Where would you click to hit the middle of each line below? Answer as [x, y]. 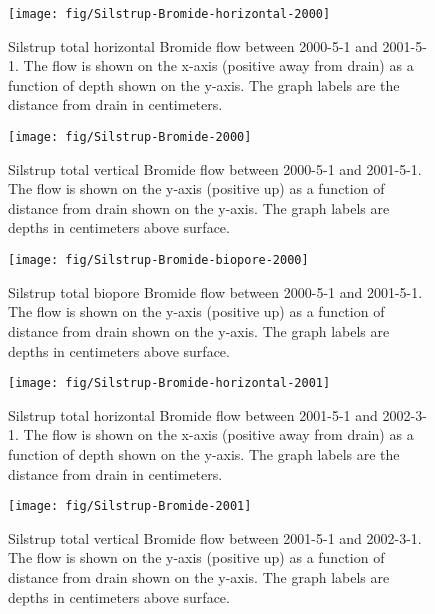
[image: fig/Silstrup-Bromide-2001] [130, 506]
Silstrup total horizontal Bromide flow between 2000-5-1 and [193, 45]
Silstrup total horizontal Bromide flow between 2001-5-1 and [193, 414]
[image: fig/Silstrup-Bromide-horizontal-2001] [169, 383]
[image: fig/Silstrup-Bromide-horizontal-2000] [169, 14]
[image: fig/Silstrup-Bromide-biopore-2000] [158, 260]
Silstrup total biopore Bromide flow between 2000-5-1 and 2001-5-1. [215, 291]
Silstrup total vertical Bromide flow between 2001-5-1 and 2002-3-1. [215, 537]
